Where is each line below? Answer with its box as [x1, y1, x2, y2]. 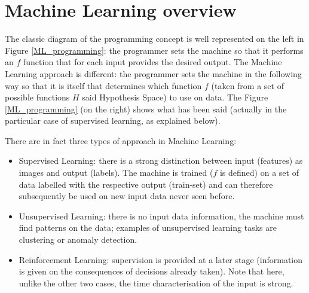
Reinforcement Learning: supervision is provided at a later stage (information [19, 253, 303, 265]
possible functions [5, 91, 70, 103]
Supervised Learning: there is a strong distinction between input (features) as [19, 154, 303, 167]
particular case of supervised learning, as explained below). [5, 114, 221, 127]
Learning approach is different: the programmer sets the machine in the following [5, 67, 302, 80]
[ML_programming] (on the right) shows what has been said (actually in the [5, 102, 287, 115]
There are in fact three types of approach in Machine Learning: [5, 134, 237, 146]
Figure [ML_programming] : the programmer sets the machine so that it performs [5, 44, 304, 56]
